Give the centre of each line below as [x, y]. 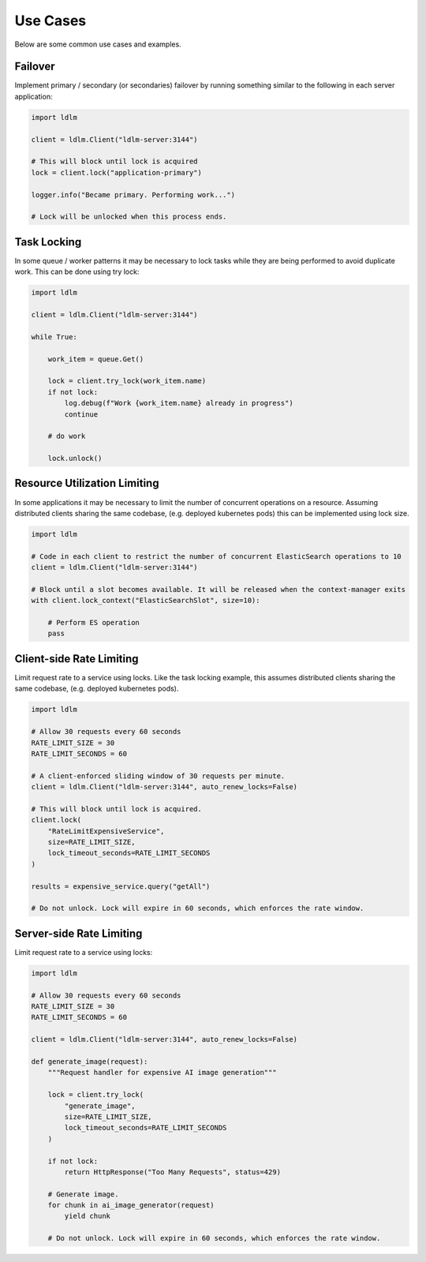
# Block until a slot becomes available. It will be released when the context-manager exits [219, 589]
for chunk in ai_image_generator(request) [131, 1205]
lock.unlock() [75, 459]
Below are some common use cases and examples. [98, 44]
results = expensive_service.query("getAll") [121, 886]
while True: [54, 337]
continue [81, 414]
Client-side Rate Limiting [77, 659]
